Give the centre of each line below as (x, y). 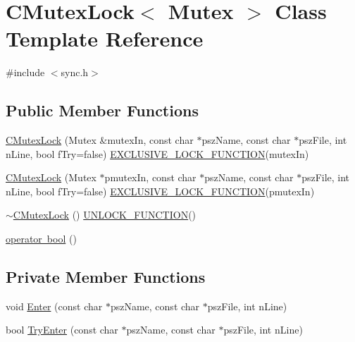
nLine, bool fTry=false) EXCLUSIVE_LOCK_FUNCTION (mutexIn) (157, 153)
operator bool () (41, 239)
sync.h (75, 72)
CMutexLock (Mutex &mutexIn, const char (100, 140)
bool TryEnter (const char (62, 330)
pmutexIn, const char (150, 177)
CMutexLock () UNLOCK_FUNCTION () (105, 215)
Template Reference (105, 38)
